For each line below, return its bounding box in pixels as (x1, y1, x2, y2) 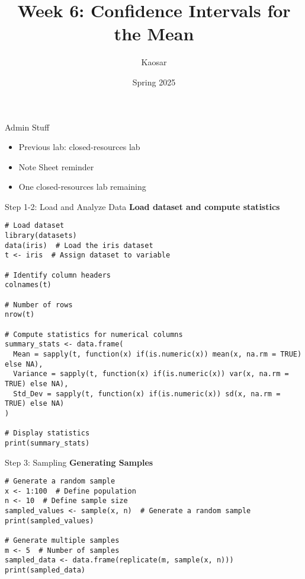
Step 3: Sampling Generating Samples (5, 456, 153, 468)
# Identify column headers (5, 271, 111, 279)
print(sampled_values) (5, 516, 94, 525)
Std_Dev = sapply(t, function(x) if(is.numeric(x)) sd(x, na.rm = (13, 389, 281, 398)
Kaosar (141, 56, 167, 68)
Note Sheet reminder (18, 160, 94, 173)
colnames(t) (5, 281, 52, 289)
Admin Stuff (5, 120, 50, 133)
